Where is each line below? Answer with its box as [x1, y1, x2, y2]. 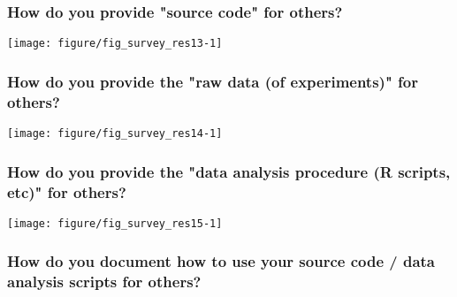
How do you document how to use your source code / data [7, 250, 436, 272]
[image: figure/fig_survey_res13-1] [7, 37, 223, 50]
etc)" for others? [7, 180, 126, 202]
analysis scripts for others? [7, 270, 202, 293]
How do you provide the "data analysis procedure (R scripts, [7, 160, 451, 182]
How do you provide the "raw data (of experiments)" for [7, 70, 418, 92]
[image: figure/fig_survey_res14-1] [7, 127, 223, 141]
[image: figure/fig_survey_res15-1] [7, 217, 223, 230]
